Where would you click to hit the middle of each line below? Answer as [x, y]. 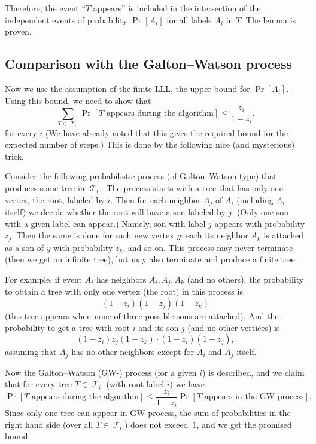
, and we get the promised [244, 424]
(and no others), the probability [245, 279]
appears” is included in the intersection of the [177, 8]
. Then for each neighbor [156, 199]
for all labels [189, 19]
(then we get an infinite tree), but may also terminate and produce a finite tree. [151, 259]
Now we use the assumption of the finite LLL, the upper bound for [127, 88]
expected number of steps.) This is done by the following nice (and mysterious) [150, 144]
